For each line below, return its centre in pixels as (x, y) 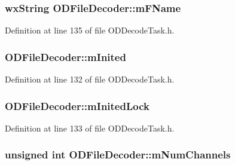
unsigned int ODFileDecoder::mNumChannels (118, 155)
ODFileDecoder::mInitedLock (77, 106)
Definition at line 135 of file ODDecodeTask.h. (90, 30)
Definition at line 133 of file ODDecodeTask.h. (90, 128)
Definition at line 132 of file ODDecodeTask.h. (90, 79)
